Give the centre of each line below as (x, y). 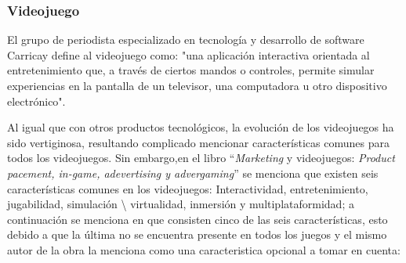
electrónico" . (36, 101)
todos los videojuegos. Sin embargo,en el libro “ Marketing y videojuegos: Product (201, 158)
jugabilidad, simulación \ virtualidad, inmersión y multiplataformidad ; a (181, 204)
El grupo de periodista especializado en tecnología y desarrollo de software (186, 40)
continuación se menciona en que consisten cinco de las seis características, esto (198, 219)
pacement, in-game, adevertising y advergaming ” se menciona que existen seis (193, 173)
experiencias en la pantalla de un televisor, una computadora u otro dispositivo (197, 85)
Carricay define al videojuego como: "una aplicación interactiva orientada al (188, 54)
